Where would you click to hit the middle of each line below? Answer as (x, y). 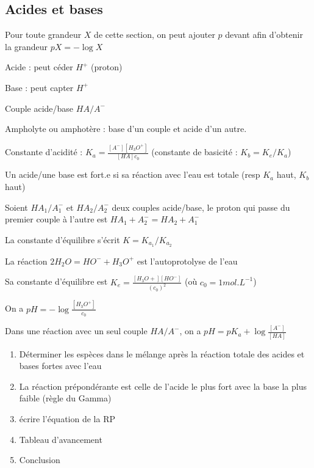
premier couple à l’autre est (56, 219)
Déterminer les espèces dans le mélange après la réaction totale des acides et (162, 353)
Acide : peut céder (39, 67)
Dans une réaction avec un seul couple (76, 331)
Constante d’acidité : (44, 152)
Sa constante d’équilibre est (56, 281)
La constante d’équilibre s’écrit (62, 239)
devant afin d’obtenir (264, 35)
